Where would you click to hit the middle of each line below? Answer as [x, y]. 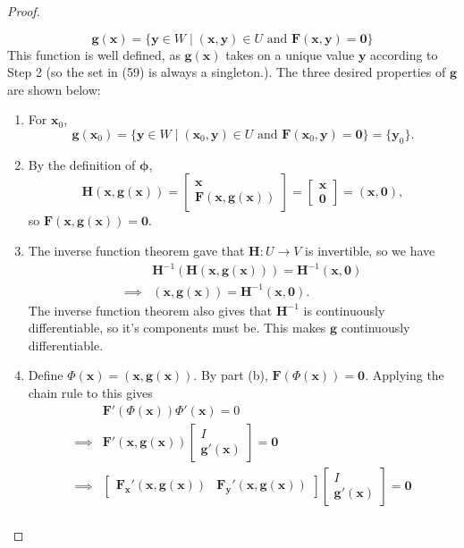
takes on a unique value [290, 54]
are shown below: [54, 89]
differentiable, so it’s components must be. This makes [177, 328]
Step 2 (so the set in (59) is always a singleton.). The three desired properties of [227, 72]
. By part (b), [231, 375]
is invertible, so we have [370, 250]
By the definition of [82, 164]
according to [404, 54]
